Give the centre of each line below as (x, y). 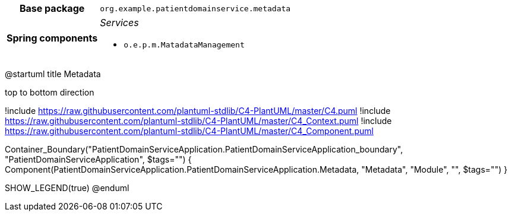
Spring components (52, 38)
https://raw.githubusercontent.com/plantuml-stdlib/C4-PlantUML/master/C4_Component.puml (189, 131)
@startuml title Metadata (53, 74)
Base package (52, 8)
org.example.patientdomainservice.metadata (195, 8)
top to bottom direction (50, 92)
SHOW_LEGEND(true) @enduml (67, 188)
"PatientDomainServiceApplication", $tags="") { (98, 159)
